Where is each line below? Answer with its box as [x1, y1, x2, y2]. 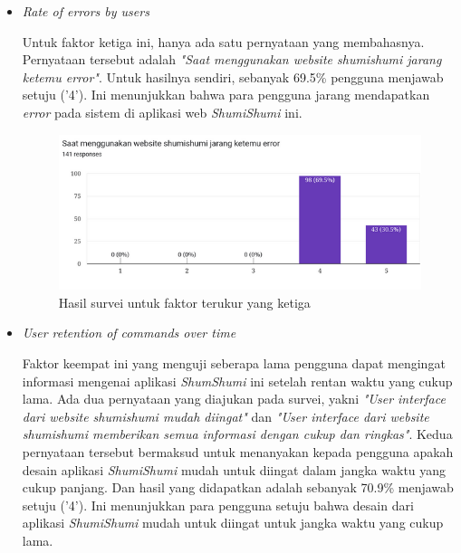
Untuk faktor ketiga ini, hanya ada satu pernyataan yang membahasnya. [22, 32, 425, 51]
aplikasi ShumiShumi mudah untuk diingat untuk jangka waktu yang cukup [22, 513, 444, 532]
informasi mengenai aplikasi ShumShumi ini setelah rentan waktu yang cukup [22, 371, 453, 390]
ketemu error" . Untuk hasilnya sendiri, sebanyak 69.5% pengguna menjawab [22, 67, 444, 86]
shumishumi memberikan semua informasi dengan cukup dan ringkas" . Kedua [22, 424, 453, 443]
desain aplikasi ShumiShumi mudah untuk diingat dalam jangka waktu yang [22, 460, 447, 479]
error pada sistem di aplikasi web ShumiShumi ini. [22, 102, 303, 121]
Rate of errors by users [22, 2, 149, 20]
